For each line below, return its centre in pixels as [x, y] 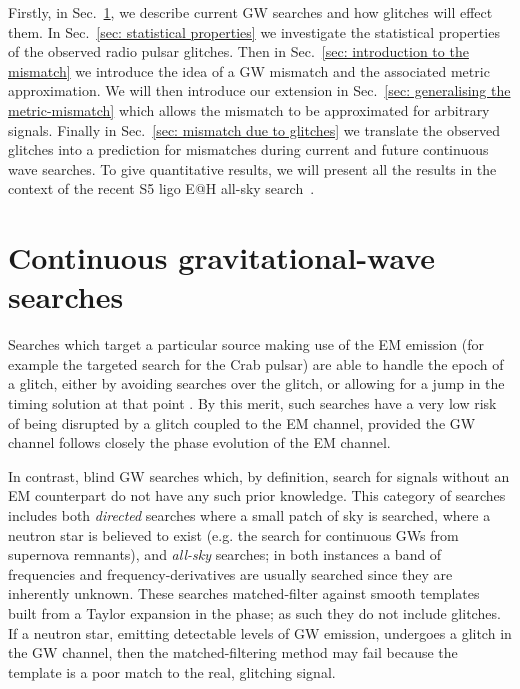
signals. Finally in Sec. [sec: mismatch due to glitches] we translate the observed [254, 129]
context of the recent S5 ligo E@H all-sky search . [161, 188]
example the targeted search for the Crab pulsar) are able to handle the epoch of [256, 363]
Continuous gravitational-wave [222, 257]
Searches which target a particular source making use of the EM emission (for [246, 344]
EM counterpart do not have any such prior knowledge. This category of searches [257, 495]
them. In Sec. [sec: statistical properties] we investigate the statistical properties [254, 31]
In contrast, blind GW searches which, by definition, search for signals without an [259, 475]
